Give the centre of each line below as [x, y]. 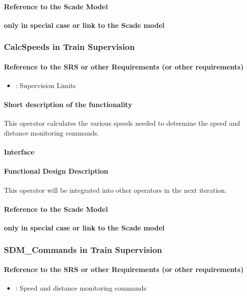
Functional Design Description [56, 171]
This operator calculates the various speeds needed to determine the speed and [122, 123]
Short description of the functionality [68, 104]
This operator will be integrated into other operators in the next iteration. [115, 190]
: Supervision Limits [46, 85]
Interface [19, 152]
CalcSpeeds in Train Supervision [69, 47]
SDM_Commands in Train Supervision [83, 249]
